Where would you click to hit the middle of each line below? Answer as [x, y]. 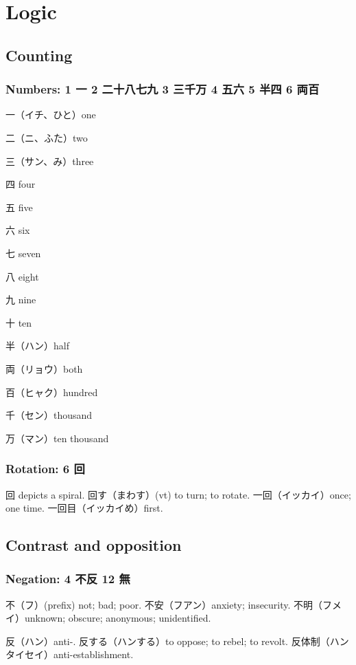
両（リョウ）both [44, 368]
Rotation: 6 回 [45, 469]
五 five [19, 207]
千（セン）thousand [49, 415]
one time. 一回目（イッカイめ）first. [84, 508]
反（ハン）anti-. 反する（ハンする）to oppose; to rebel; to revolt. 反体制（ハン [177, 641]
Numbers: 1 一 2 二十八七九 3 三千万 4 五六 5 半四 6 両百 [163, 89]
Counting [39, 55]
